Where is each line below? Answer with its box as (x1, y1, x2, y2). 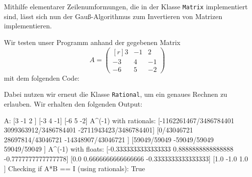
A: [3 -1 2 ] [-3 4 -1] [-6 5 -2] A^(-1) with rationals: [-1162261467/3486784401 (4, 115, 234, 125)
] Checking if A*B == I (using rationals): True (4, 163, 145, 173)
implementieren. (4, 21, 52, 31)
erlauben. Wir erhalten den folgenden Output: (4, 99, 143, 109)
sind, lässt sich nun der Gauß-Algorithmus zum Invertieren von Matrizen (4, 11, 223, 21)
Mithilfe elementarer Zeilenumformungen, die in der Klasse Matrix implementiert (4, 1, 248, 12)
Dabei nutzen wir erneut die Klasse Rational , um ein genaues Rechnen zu (4, 89, 227, 99)
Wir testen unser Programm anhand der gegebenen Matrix (4, 37, 180, 47)
